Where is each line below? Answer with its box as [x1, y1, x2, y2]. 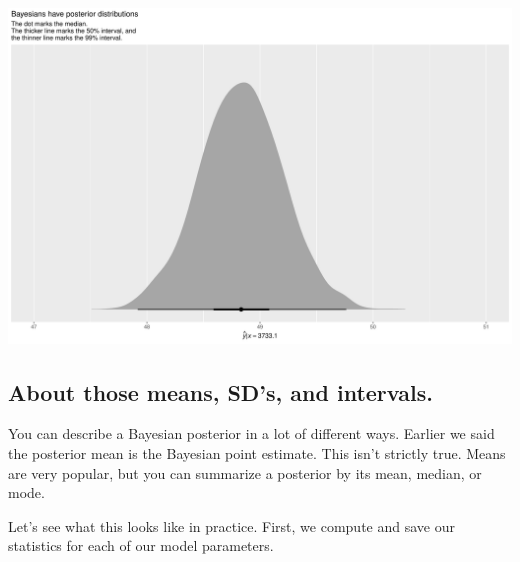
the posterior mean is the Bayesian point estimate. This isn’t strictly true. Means [8, 443, 506, 464]
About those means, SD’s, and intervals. [8, 376, 433, 407]
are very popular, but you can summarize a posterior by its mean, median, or [8, 462, 482, 483]
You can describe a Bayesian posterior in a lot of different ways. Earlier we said [8, 423, 495, 444]
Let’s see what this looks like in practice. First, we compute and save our [8, 515, 455, 536]
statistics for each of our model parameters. [8, 535, 274, 556]
